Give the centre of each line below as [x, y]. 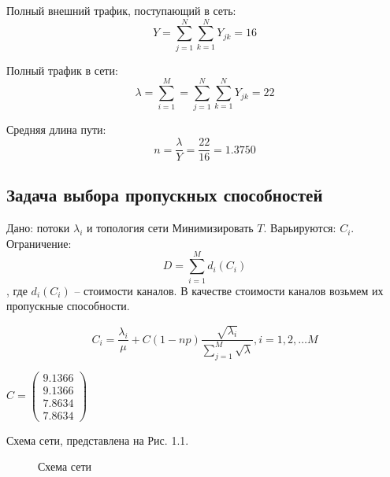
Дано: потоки [38, 228]
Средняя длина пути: [56, 129]
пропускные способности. [68, 306]
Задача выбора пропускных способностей [165, 195]
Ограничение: [39, 243]
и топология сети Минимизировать [170, 228]
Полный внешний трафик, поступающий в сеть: [121, 10]
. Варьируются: [300, 228]
